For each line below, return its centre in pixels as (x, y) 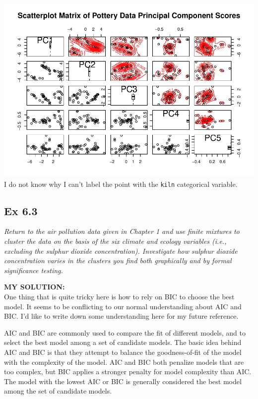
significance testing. (33, 270)
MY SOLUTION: (34, 287)
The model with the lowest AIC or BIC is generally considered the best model (123, 381)
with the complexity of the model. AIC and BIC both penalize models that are (124, 362)
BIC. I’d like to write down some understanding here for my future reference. (121, 316)
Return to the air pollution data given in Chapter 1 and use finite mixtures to (122, 231)
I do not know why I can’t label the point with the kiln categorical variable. (121, 184)
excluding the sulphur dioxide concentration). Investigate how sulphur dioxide (121, 251)
